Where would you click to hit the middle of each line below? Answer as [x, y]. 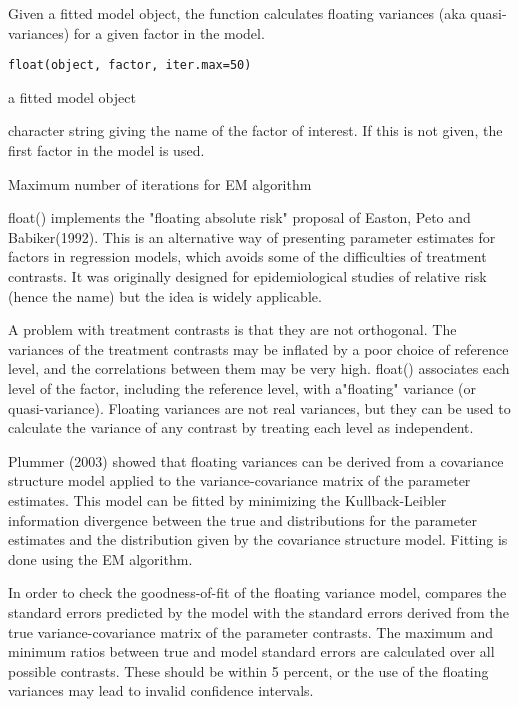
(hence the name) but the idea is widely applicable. [165, 295]
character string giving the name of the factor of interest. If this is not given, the [255, 130]
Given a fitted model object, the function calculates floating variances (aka [237, 13]
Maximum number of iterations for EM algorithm [160, 183]
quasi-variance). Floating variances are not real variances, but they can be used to [259, 407]
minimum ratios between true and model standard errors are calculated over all [251, 651]
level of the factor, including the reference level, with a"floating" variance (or [242, 387]
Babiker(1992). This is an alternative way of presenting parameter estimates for [252, 236]
